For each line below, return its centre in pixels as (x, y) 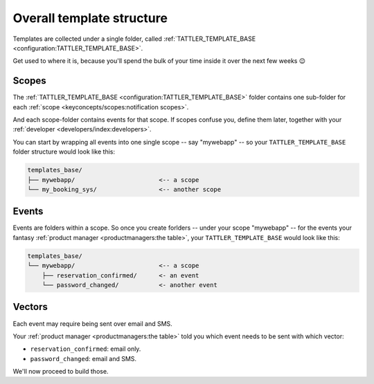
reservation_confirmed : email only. (86, 349)
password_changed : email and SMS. (83, 358)
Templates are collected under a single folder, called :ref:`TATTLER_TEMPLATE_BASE (134, 39)
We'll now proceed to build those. (61, 372)
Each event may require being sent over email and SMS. (92, 323)
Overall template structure (90, 18)
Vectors (30, 307)
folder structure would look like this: (64, 152)
